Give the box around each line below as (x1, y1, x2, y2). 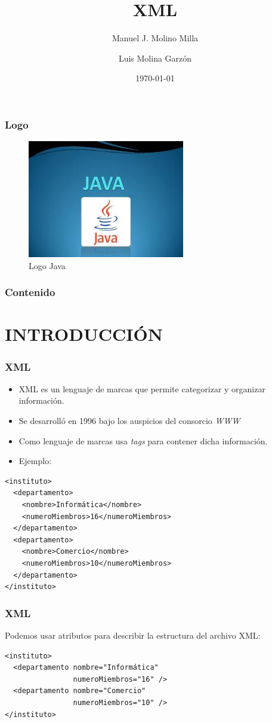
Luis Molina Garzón (118, 51, 192, 64)
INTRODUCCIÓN (5, 322, 163, 346)
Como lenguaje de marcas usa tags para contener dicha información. (18, 434, 268, 447)
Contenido (5, 285, 55, 300)
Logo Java (29, 259, 66, 271)
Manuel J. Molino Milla (112, 32, 199, 44)
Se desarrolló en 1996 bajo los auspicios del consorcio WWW (18, 414, 240, 427)
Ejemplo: (18, 454, 52, 467)
